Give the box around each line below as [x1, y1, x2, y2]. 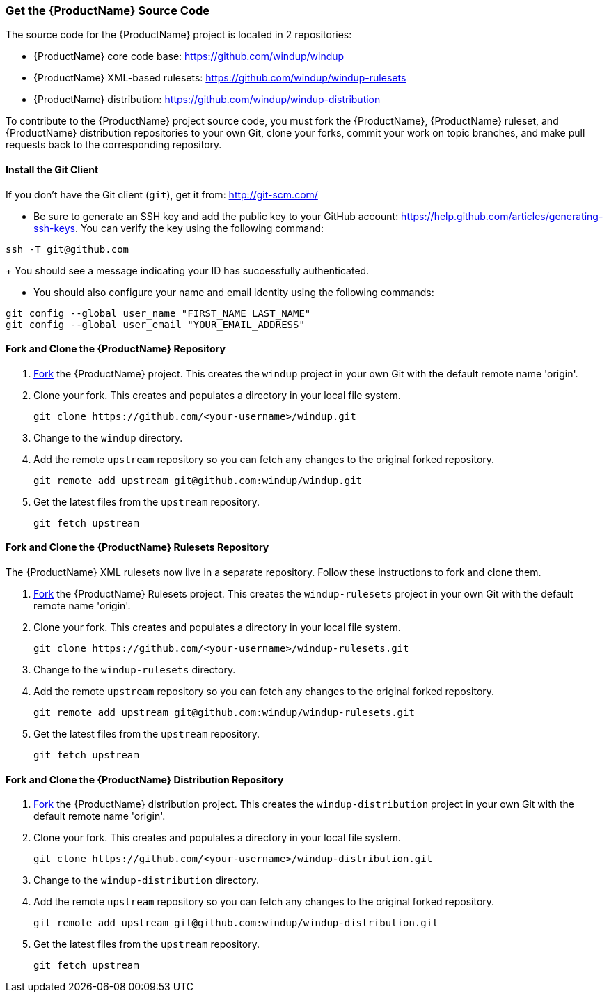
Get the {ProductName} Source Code [6, 3, 210, 17]
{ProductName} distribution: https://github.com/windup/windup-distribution [33, 93, 381, 106]
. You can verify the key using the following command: [75, 221, 324, 234]
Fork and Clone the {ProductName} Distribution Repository [6, 773, 284, 786]
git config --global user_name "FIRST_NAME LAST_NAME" [6, 307, 311, 319]
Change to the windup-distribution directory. [33, 874, 259, 887]
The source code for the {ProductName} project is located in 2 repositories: [6, 29, 352, 41]
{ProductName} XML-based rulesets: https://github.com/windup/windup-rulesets [33, 72, 406, 84]
